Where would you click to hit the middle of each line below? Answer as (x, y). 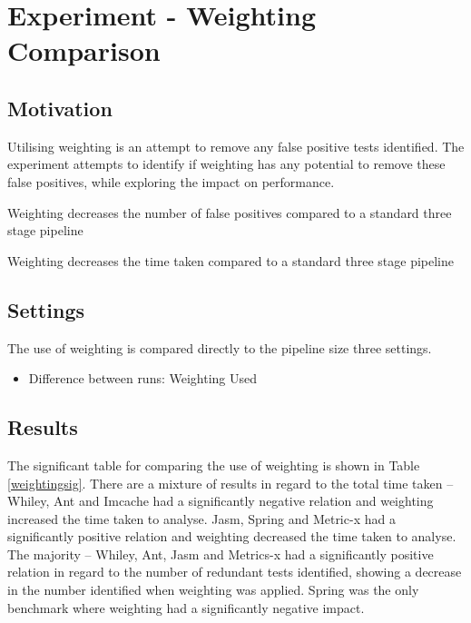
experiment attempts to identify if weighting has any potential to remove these (226, 164)
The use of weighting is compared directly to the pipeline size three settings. (220, 347)
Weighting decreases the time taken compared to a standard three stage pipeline (231, 260)
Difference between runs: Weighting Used (143, 378)
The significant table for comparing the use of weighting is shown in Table (214, 465)
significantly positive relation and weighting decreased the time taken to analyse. (232, 536)
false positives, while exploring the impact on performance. (171, 181)
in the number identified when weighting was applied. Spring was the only (213, 590)
